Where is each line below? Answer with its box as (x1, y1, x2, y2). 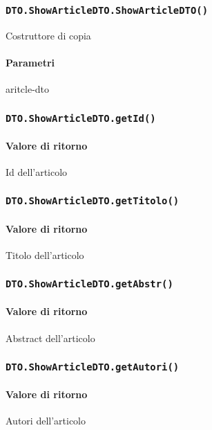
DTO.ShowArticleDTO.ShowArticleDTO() (6, 4, 209, 16)
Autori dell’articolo (6, 413, 86, 428)
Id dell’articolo (6, 164, 68, 179)
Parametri (6, 55, 55, 69)
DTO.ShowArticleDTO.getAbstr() (6, 278, 173, 290)
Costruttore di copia (6, 28, 91, 42)
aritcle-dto (6, 82, 50, 96)
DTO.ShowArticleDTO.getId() (6, 112, 156, 124)
